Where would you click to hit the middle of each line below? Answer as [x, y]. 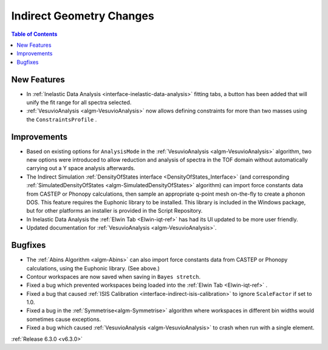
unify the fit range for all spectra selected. [79, 103]
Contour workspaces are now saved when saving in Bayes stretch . [113, 276]
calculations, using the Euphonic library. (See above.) [93, 268]
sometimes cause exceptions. [64, 319]
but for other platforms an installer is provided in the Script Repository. [114, 211]
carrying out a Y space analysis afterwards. [81, 168]
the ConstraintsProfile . [62, 119]
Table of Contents [34, 34]
